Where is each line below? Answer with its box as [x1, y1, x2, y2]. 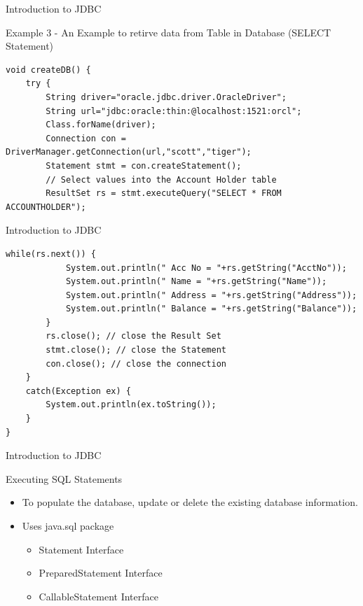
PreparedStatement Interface [39, 565, 163, 580]
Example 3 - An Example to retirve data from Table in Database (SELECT [6, 24, 331, 39]
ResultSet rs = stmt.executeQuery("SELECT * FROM [46, 188, 282, 199]
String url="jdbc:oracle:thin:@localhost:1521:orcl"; [46, 106, 302, 116]
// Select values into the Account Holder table [46, 174, 277, 185]
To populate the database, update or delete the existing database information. [22, 495, 358, 509]
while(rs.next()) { [6, 248, 96, 259]
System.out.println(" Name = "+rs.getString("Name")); [65, 276, 327, 287]
